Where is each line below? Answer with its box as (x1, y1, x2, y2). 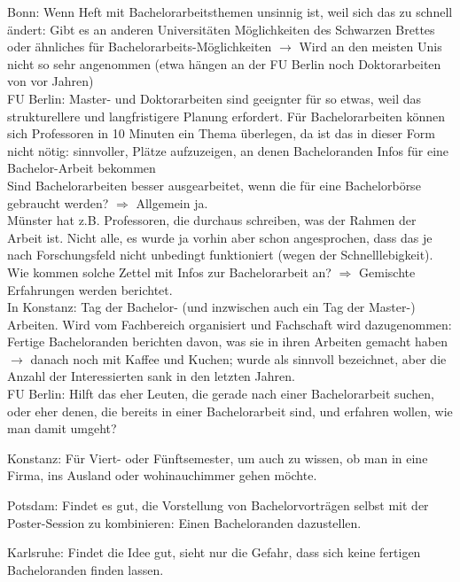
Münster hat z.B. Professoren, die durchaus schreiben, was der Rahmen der (7, 211, 417, 229)
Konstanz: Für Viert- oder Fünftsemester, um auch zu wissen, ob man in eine (7, 448, 428, 467)
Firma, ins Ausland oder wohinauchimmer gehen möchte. (7, 466, 317, 485)
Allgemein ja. (136, 193, 208, 212)
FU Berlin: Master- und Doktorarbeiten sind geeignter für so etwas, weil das (7, 89, 422, 107)
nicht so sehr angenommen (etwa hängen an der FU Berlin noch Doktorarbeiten (7, 54, 441, 73)
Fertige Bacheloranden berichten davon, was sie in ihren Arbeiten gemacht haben (7, 332, 448, 351)
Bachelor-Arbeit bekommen (7, 159, 156, 177)
